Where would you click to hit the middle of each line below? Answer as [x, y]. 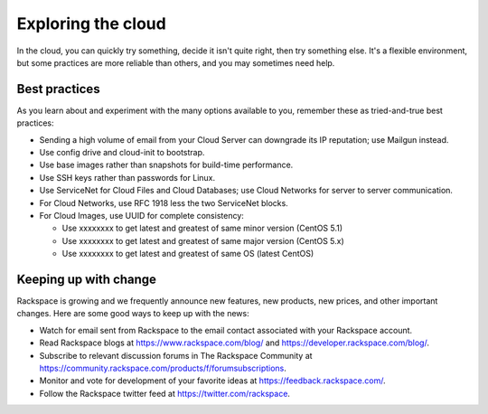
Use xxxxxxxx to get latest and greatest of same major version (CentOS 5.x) [203, 240]
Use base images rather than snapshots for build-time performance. [166, 165]
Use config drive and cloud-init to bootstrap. [122, 153]
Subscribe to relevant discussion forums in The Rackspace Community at [176, 355]
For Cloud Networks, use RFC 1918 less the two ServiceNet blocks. [164, 202]
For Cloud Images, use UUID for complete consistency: [141, 215]
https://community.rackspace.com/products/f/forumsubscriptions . [163, 368]
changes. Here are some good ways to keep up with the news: [133, 314]
